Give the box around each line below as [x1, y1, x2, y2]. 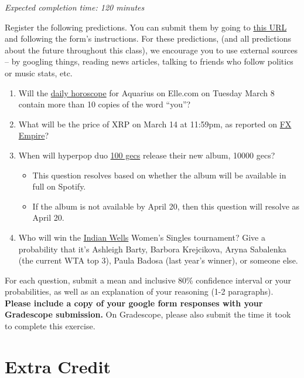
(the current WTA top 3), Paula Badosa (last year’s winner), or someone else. [18, 254, 298, 266]
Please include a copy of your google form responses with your [5, 296, 263, 309]
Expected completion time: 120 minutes [5, 1, 145, 13]
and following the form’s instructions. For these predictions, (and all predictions [5, 32, 291, 45]
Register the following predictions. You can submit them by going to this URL [5, 21, 287, 33]
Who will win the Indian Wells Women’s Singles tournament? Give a [18, 231, 265, 243]
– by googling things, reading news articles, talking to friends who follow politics [5, 55, 293, 67]
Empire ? [18, 129, 49, 141]
